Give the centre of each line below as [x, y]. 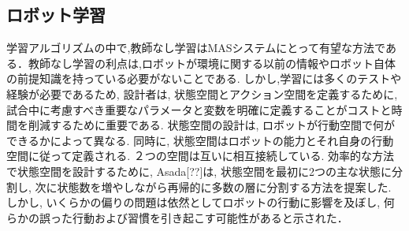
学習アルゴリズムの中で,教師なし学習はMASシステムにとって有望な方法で [196, 48]
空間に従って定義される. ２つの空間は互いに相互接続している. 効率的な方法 [200, 156]
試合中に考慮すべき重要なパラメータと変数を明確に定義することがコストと [199, 109]
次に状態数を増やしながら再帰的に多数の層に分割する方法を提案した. [213, 186]
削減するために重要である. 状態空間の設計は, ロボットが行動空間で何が [211, 125]
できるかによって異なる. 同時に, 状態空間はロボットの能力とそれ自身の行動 [200, 140]
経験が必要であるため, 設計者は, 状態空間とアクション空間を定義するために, [202, 93]
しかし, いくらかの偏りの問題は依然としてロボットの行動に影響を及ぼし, [193, 202]
